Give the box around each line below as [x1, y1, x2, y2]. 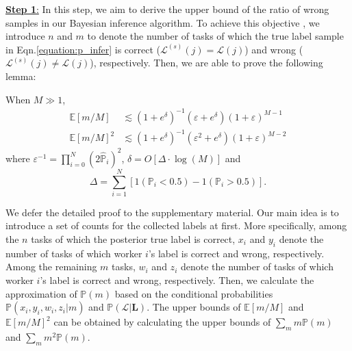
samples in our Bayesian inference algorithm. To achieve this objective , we [5, 15, 320, 29]
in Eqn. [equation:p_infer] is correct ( [5, 42, 161, 56]
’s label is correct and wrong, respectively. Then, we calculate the [40, 273, 314, 287]
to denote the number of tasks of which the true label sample [87, 29, 344, 43]
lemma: [5, 68, 36, 83]
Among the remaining [5, 259, 97, 274]
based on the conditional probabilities [114, 286, 273, 300]
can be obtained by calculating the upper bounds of [53, 315, 271, 329]
